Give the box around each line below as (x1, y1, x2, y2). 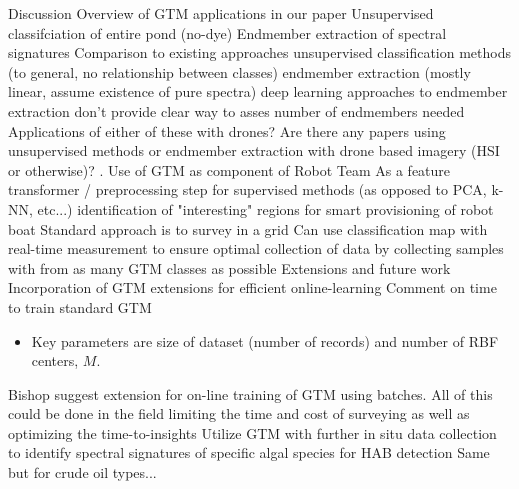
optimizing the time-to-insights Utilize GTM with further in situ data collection (8, 422, 497, 443)
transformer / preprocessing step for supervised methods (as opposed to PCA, (8, 179, 487, 200)
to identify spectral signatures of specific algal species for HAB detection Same (8, 442, 490, 463)
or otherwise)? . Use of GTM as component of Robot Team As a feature (8, 159, 451, 180)
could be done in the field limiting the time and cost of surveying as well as (8, 403, 470, 424)
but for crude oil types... (8, 462, 157, 483)
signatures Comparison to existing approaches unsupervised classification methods (8, 42, 511, 63)
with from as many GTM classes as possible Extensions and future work (8, 257, 451, 278)
